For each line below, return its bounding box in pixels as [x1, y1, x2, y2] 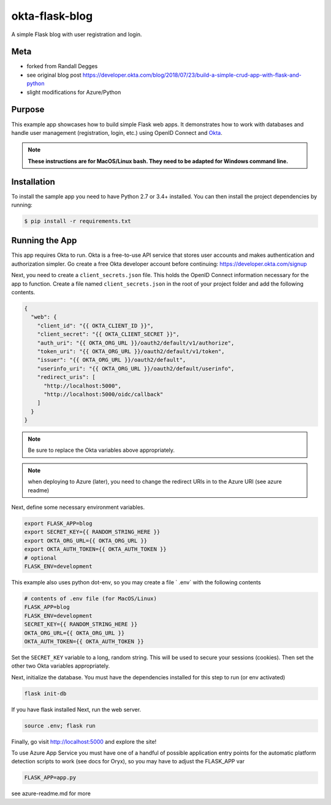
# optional [24, 554, 57, 561]
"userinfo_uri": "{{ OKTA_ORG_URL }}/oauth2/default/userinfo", [37, 365, 235, 372]
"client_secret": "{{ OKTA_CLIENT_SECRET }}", [37, 331, 180, 338]
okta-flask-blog [11, 9, 93, 23]
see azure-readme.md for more [11, 790, 91, 797]
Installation [11, 177, 55, 187]
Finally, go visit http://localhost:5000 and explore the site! [11, 738, 157, 745]
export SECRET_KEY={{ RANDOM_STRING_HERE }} [24, 528, 161, 536]
